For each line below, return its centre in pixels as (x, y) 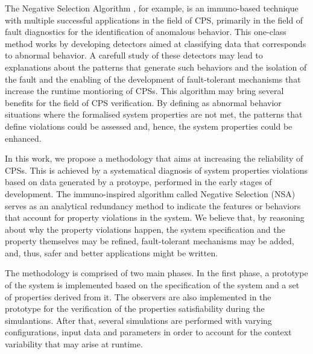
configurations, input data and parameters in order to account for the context (148, 332)
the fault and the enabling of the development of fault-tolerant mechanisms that (153, 79)
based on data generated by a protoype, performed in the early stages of (138, 182)
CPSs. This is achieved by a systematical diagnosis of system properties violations (156, 170)
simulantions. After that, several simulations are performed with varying (138, 320)
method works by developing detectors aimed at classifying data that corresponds (156, 43)
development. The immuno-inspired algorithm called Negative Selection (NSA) (150, 193)
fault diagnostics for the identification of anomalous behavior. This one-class (146, 32)
